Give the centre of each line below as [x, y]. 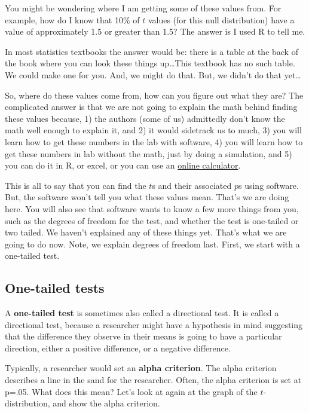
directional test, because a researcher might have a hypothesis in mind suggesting [154, 324]
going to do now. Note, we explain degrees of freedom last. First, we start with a [152, 244]
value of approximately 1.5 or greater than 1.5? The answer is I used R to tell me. [155, 31]
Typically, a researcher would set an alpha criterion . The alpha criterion [141, 368]
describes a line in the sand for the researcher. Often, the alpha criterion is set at [153, 380]
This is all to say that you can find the [76, 185]
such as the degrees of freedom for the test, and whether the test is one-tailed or [152, 220]
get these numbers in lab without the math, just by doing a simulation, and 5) [149, 153]
